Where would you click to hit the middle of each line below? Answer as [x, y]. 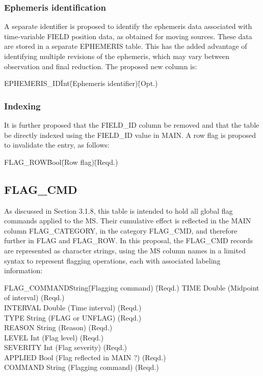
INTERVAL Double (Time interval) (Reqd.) [73, 307]
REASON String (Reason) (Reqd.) [58, 327]
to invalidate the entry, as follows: [57, 145]
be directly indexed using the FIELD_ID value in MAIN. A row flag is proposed [130, 135]
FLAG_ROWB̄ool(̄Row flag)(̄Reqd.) [61, 162]
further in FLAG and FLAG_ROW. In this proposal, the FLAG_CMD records [129, 240]
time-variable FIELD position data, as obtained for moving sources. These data [128, 36]
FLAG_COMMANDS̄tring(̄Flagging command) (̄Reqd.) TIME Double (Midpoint [132, 287]
